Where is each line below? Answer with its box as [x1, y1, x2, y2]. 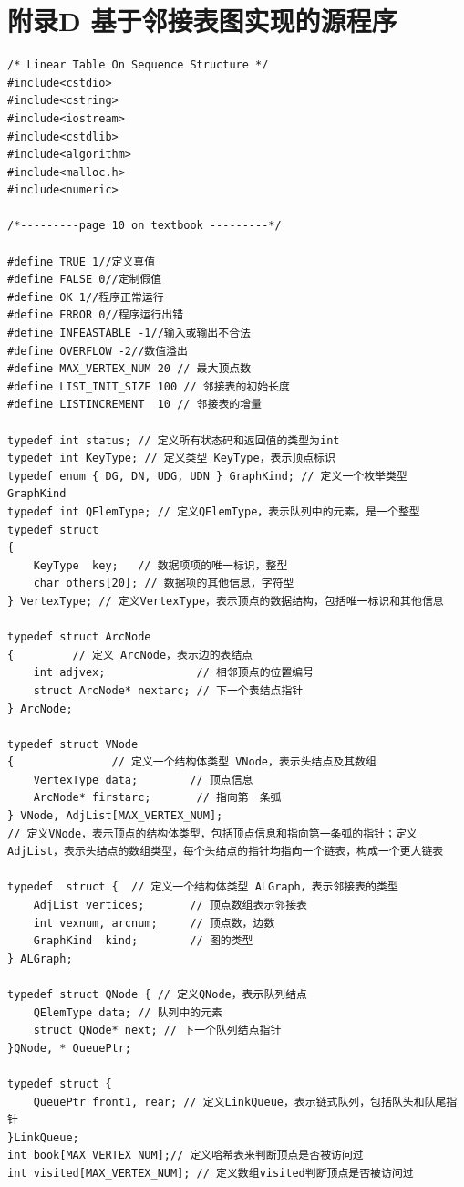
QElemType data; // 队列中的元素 [33, 1005, 223, 1019]
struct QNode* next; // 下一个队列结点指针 [33, 1024, 282, 1037]
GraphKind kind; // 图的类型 [33, 934, 253, 948]
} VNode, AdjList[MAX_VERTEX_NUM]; [7, 809, 223, 823]
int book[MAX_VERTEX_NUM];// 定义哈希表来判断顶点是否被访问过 [7, 1149, 364, 1162]
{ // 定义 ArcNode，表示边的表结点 [7, 648, 253, 661]
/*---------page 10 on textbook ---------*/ [7, 219, 282, 233]
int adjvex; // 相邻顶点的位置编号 [33, 666, 314, 680]
